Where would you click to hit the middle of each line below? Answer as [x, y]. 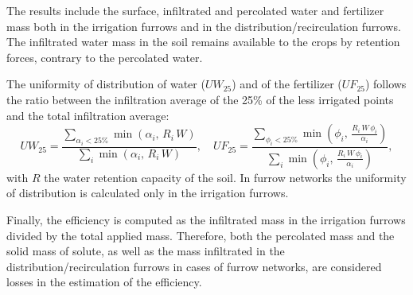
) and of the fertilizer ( [287, 84]
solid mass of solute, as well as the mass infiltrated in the [146, 251]
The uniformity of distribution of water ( [106, 84]
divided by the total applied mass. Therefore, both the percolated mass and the [201, 235]
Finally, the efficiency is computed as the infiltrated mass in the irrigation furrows [206, 219]
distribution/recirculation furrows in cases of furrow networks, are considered [194, 266]
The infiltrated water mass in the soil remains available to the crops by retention [203, 42]
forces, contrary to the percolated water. [105, 57]
